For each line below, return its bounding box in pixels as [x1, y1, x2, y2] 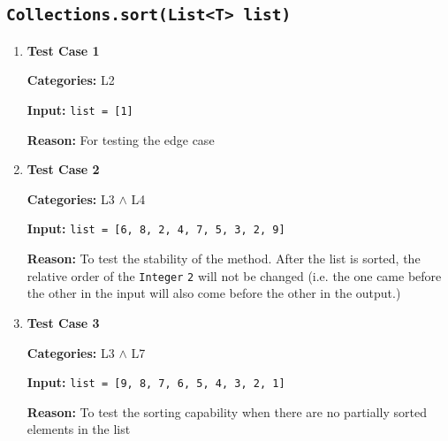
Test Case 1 [27, 41, 100, 59]
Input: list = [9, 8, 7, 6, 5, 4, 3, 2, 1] [27, 373, 285, 392]
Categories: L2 [27, 71, 115, 89]
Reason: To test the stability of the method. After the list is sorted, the [27, 249, 421, 268]
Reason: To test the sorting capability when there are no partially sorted [27, 402, 428, 421]
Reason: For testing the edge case [27, 130, 215, 148]
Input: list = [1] [27, 100, 133, 118]
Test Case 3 [27, 313, 100, 331]
